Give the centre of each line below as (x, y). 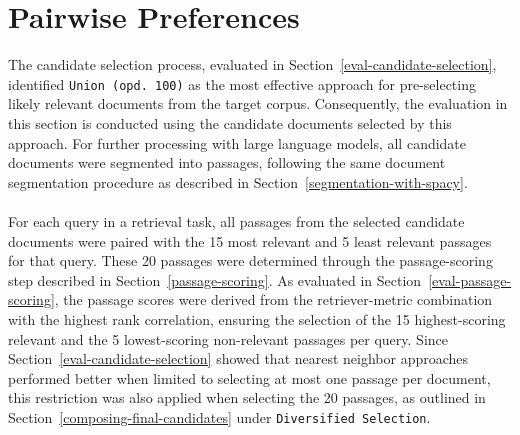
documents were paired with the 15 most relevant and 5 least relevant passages (250, 240)
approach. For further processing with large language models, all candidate (237, 142)
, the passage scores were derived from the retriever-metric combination (273, 299)
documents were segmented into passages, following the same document (227, 162)
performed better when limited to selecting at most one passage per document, (249, 377)
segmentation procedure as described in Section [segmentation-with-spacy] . (238, 181)
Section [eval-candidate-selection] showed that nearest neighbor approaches (238, 358)
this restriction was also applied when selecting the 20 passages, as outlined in (247, 397)
